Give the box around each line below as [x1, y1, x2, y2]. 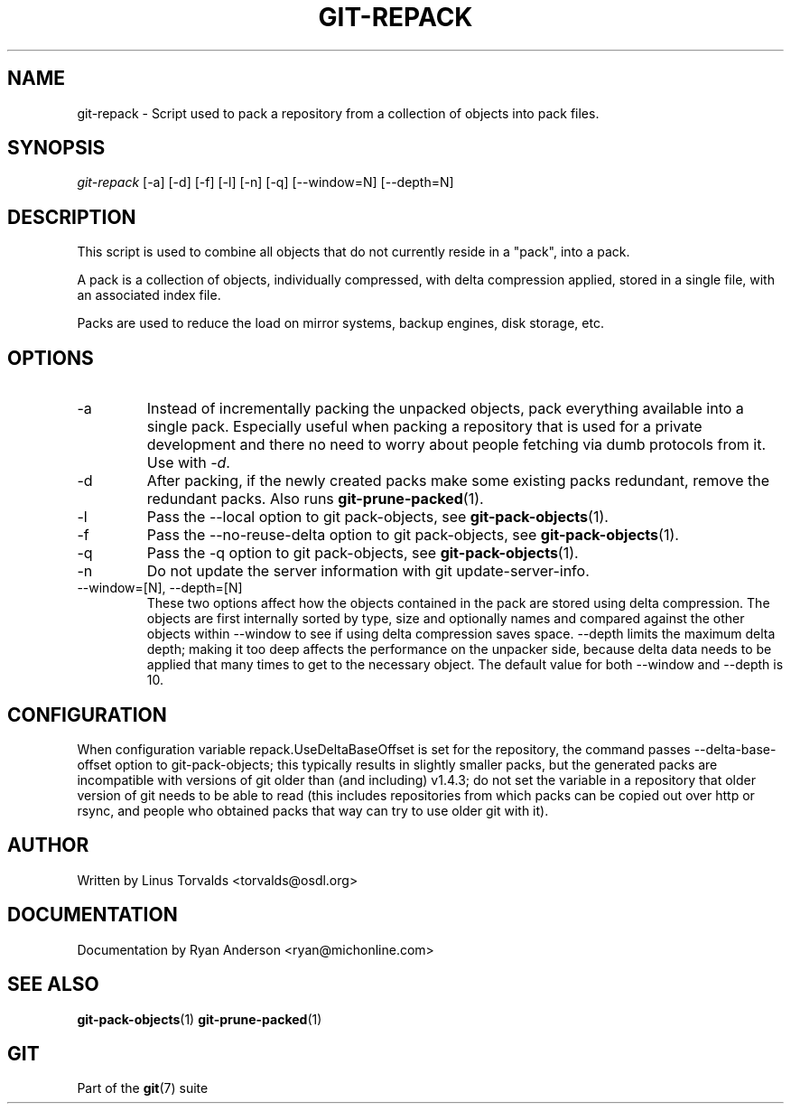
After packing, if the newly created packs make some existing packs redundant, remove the [146, 471, 770, 490]
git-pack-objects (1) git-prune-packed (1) [77, 1011, 322, 1027]
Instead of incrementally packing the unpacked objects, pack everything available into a [146, 399, 744, 418]
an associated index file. [77, 287, 221, 303]
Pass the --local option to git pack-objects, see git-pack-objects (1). [146, 508, 609, 527]
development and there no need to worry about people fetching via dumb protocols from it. [146, 435, 766, 454]
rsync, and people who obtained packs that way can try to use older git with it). [77, 802, 549, 818]
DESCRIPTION [7, 205, 136, 229]
